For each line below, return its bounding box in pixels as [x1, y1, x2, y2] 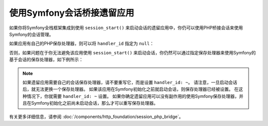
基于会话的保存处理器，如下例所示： [9, 57, 83, 63]
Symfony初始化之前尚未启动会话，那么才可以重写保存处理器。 [31, 100, 158, 106]
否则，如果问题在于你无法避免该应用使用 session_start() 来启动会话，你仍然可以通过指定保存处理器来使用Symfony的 [9, 49, 256, 55]
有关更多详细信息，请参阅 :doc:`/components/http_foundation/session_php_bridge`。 [9, 114, 184, 120]
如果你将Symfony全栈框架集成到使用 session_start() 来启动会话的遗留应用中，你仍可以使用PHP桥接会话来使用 [9, 25, 243, 31]
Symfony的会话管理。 [9, 31, 54, 37]
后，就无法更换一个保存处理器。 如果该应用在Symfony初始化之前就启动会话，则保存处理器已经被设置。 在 [22, 86, 239, 92]
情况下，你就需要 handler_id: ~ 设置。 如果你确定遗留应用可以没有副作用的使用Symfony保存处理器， [26, 93, 239, 99]
